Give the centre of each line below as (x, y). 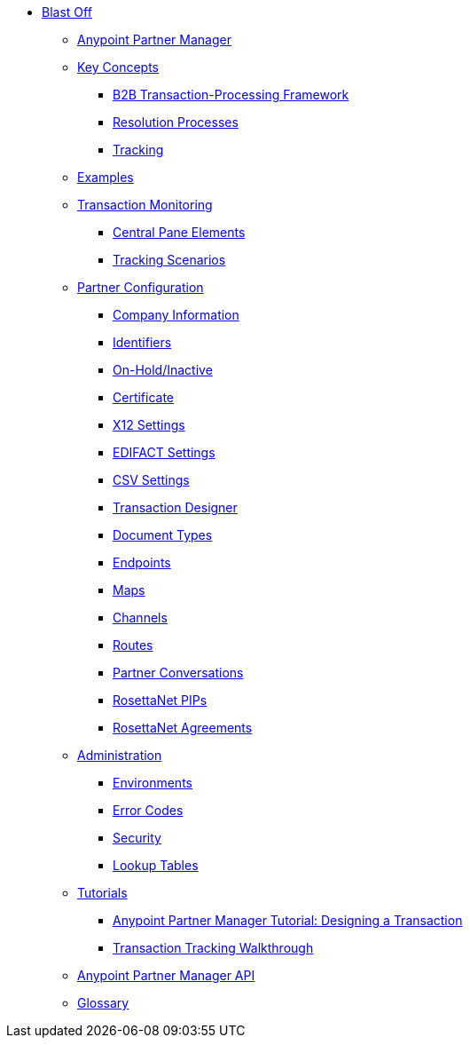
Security (137, 838)
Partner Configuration (141, 287)
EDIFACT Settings (164, 452)
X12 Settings (149, 425)
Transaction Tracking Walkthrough (213, 948)
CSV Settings (151, 480)
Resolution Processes (176, 122)
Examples (106, 177)
